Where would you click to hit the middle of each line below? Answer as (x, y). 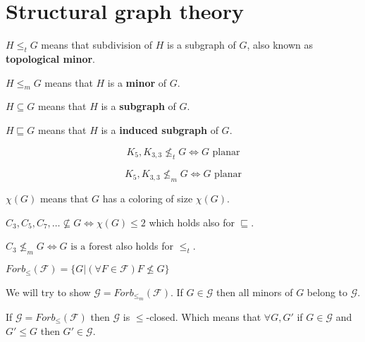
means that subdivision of (97, 45)
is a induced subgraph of (160, 129)
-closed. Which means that (204, 316)
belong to (327, 292)
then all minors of (254, 292)
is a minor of (137, 82)
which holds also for (192, 222)
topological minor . (51, 58)
